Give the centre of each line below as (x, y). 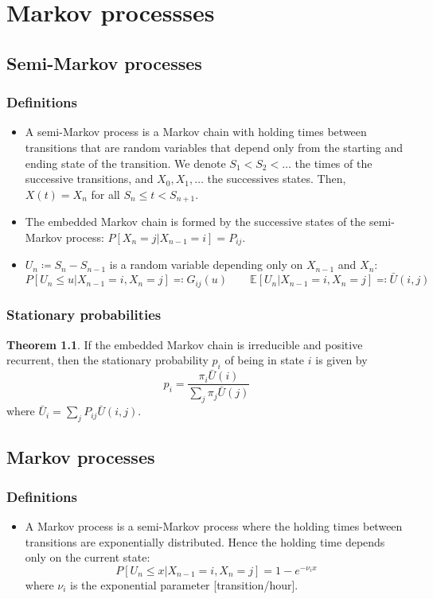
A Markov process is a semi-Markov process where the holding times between (214, 526)
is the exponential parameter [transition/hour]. (184, 584)
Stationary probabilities (84, 315)
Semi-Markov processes (104, 62)
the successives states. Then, (277, 179)
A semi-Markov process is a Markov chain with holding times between (196, 132)
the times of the (334, 163)
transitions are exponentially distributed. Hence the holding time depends (205, 541)
